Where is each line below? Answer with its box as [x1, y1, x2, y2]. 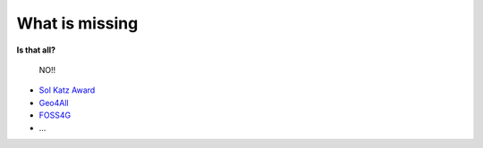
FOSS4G [38, 110, 72, 120]
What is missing [16, 13, 139, 33]
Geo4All [38, 97, 69, 108]
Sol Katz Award [38, 85, 96, 95]
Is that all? [16, 45, 56, 55]
